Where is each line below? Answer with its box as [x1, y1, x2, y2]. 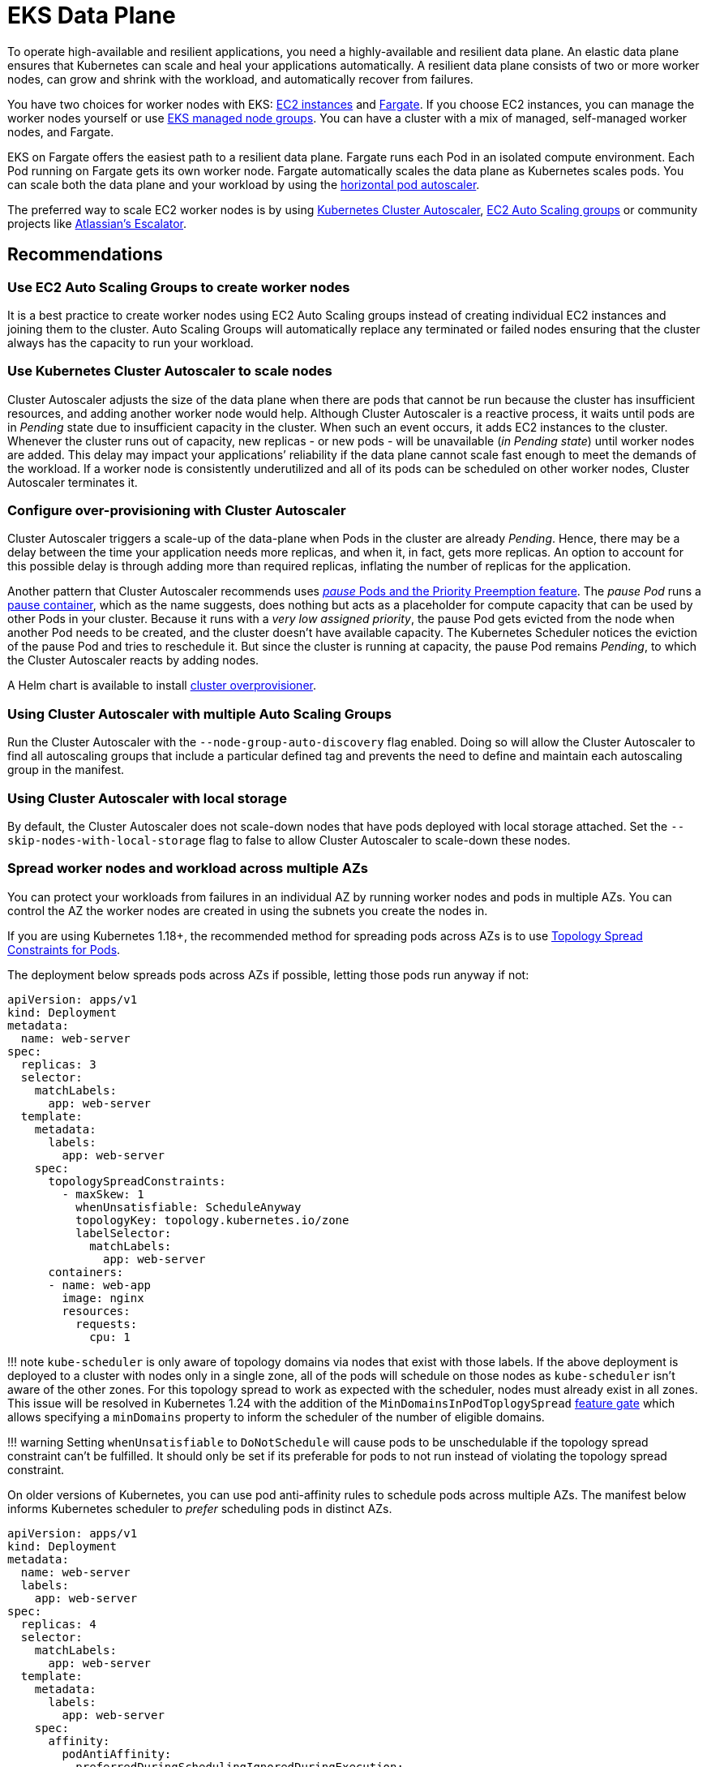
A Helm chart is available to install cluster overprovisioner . [7, 678, 316, 693]
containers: [48, 1265, 124, 1279]
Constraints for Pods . [7, 942, 121, 957]
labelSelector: [75, 1226, 172, 1240]
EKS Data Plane [7, 2, 176, 29]
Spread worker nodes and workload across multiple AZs [7, 860, 368, 877]
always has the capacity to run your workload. [7, 335, 254, 350]
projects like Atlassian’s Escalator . [7, 216, 187, 230]
